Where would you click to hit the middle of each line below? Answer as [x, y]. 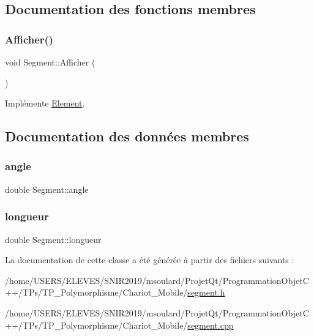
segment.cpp [211, 325]
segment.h [206, 292]
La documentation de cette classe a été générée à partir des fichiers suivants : [150, 260]
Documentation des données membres [127, 136]
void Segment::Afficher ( [50, 62]
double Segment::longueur [53, 239]
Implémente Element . [45, 103]
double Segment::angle [47, 189]
